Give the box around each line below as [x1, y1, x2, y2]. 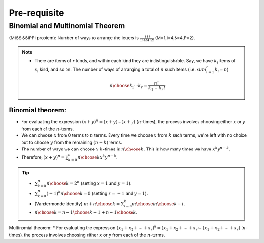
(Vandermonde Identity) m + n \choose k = [34, 201, 120, 206]
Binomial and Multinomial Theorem [9, 21, 125, 30]
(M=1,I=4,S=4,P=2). [155, 35, 195, 41]
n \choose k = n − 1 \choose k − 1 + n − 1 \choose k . [34, 209, 138, 215]
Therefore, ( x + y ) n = [21, 154, 65, 160]
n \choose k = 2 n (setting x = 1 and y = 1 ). [46, 180, 132, 186]
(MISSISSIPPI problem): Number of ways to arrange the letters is [9, 35, 139, 41]
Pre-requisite [9, 7, 64, 18]
